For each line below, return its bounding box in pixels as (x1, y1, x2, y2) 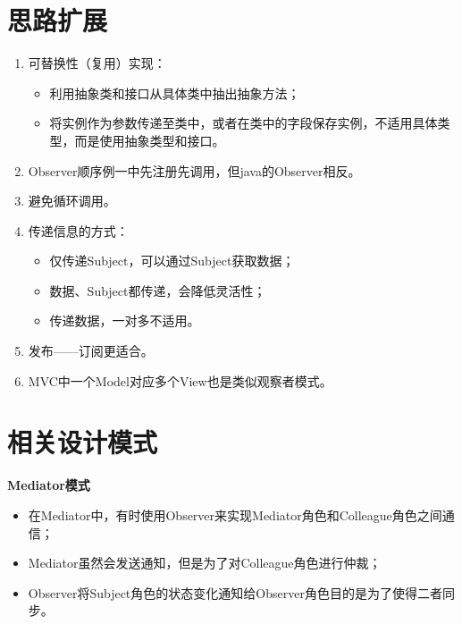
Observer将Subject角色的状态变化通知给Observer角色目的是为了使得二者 (28, 583, 442, 602)
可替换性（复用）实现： (28, 54, 166, 72)
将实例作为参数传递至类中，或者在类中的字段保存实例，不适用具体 (49, 114, 438, 132)
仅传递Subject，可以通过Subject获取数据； (49, 251, 295, 270)
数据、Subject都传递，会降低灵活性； (49, 281, 266, 299)
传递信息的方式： (28, 221, 129, 240)
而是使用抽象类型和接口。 (74, 131, 225, 149)
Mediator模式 (7, 476, 90, 494)
